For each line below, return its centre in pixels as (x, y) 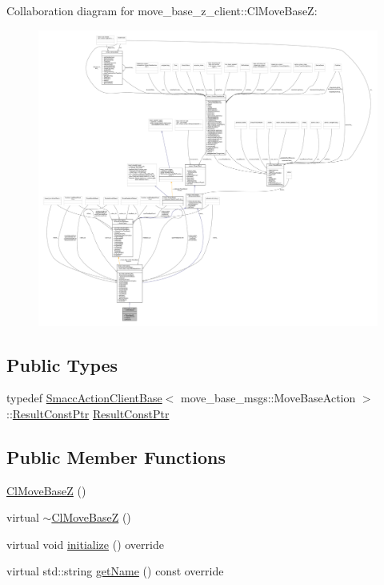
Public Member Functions (116, 456)
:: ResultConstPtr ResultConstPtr (88, 413)
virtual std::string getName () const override (115, 571)
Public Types (62, 364)
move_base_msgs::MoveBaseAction (268, 398)
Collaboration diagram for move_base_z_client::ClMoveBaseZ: (162, 10)
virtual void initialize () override (85, 544)
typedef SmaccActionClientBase (84, 398)
